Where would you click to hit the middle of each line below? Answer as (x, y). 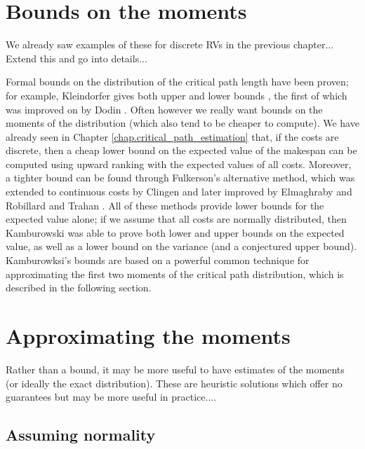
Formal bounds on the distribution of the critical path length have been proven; (177, 82)
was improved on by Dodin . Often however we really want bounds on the (164, 109)
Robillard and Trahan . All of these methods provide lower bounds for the (165, 205)
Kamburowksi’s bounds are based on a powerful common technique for (158, 260)
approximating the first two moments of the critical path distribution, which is (175, 274)
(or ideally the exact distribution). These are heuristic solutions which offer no (174, 383)
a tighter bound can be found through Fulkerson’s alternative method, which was (180, 178)
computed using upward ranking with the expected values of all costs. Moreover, (179, 164)
